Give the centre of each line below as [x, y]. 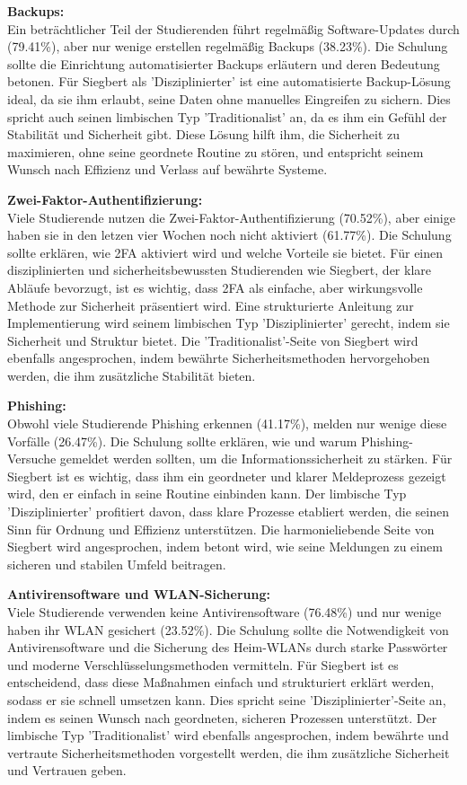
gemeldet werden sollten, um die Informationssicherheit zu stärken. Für [256, 459]
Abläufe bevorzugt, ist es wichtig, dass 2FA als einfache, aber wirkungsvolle [215, 287]
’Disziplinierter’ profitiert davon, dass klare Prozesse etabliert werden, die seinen [228, 512]
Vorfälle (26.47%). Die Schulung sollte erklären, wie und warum [182, 441]
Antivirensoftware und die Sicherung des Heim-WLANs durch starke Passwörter [228, 647]
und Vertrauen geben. [67, 770]
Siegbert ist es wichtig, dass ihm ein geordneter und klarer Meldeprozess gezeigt [227, 476]
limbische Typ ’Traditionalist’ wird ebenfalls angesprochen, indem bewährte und [228, 735]
